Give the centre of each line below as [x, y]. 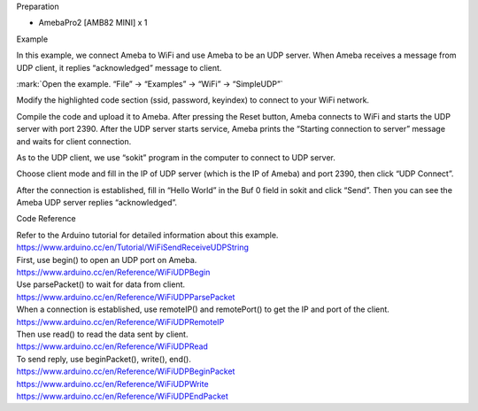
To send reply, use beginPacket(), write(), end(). [104, 359]
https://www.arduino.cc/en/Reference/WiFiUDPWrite [112, 384]
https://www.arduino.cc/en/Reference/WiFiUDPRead [112, 346]
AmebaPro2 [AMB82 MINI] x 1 [93, 23]
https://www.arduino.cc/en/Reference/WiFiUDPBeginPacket [126, 371]
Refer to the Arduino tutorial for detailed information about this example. [147, 235]
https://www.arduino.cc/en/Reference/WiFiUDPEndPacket [123, 396]
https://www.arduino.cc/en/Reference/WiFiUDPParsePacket [126, 297]
